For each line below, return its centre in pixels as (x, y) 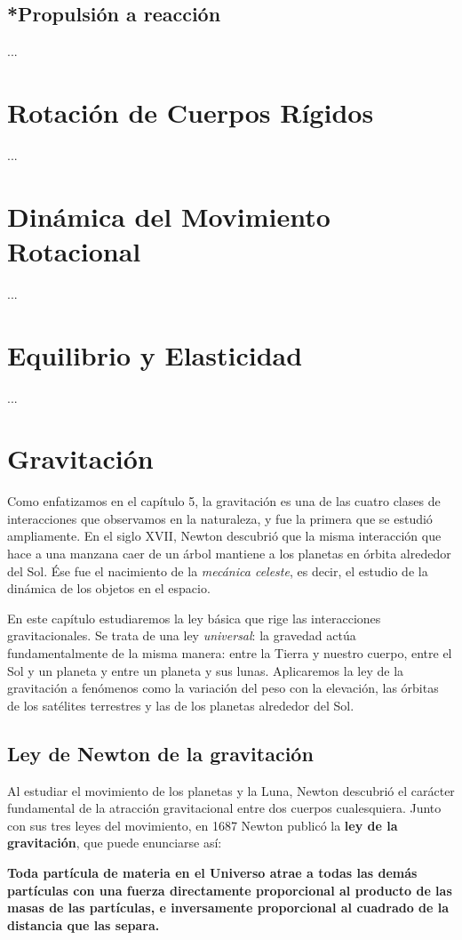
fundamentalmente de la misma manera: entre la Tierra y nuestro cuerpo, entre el (230, 653)
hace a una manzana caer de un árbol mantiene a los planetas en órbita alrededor (229, 554)
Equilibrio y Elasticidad (155, 354)
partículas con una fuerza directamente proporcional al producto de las (230, 890)
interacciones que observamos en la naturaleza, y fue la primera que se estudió (220, 518)
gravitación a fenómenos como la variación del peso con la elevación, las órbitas (223, 688)
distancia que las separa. (84, 924)
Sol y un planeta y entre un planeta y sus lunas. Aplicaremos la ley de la (206, 670)
